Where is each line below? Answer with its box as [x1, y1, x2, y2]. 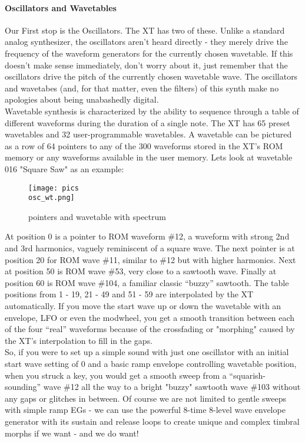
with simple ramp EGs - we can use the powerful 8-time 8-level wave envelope [5, 403, 286, 416]
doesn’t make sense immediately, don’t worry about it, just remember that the [5, 58, 288, 71]
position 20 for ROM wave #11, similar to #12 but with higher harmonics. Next [5, 253, 296, 265]
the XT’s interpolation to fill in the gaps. [5, 334, 153, 346]
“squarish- [229, 369, 266, 381]
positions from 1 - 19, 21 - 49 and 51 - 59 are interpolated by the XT [5, 288, 254, 300]
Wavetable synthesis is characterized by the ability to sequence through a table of [5, 104, 299, 117]
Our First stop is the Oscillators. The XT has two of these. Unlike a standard [5, 24, 285, 36]
